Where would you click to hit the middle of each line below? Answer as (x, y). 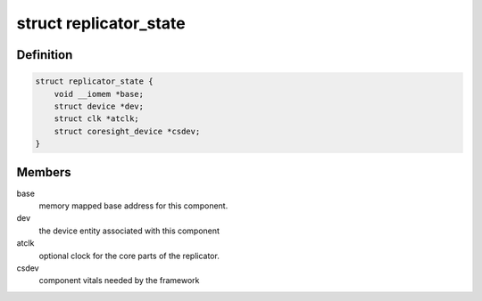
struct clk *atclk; (97, 119)
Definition (45, 55)
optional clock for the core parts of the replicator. (129, 256)
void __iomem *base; (99, 94)
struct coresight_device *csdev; (127, 131)
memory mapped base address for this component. (133, 206)
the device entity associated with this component (129, 231)
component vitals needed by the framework (119, 281)
